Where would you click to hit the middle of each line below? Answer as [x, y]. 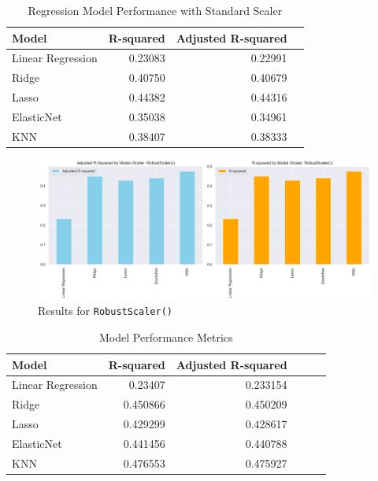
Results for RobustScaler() [106, 311]
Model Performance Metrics [166, 337]
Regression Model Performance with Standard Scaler [155, 10]
